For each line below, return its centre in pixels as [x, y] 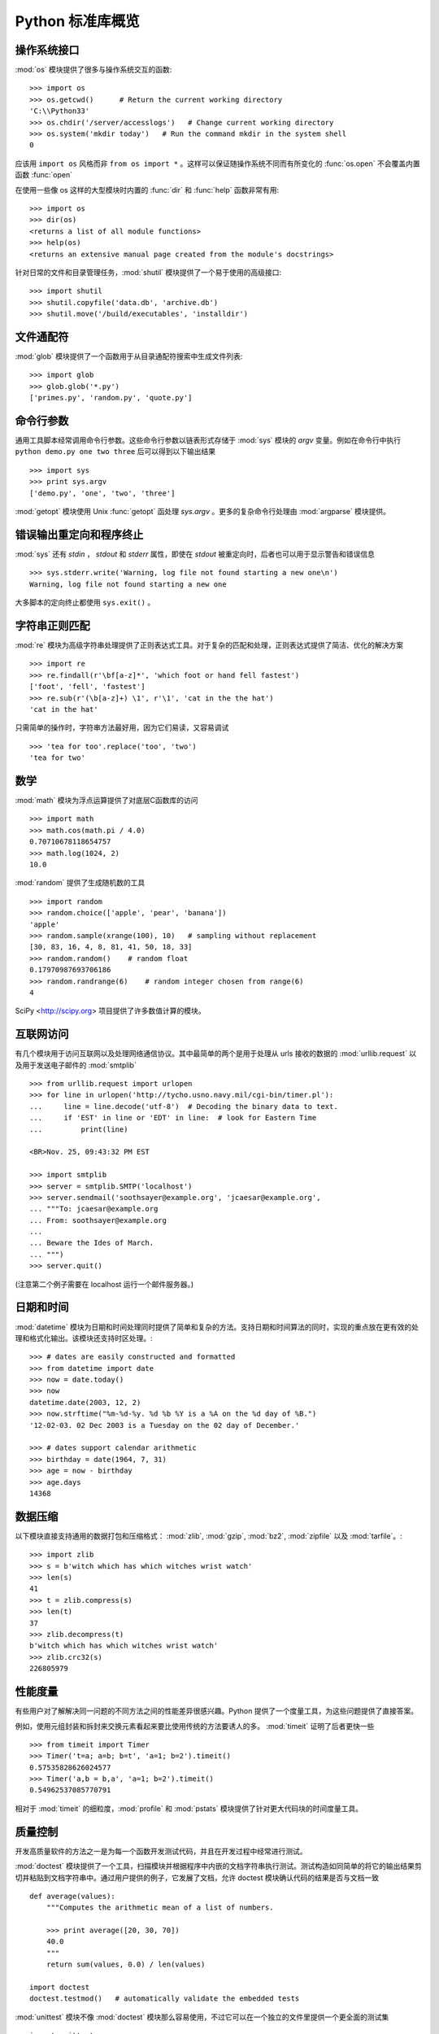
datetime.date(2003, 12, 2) [85, 1402]
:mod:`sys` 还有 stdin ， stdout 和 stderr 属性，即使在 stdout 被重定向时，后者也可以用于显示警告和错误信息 [195, 554]
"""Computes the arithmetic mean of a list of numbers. [160, 1907]
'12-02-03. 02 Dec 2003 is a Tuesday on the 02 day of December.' [165, 1425]
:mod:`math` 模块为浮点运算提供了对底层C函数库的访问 [106, 801]
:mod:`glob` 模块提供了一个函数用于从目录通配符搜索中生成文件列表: [129, 356]
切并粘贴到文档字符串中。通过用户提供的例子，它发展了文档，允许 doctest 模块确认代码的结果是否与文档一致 [197, 1877]
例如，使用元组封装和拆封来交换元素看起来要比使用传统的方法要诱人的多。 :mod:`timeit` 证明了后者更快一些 [195, 1726]
